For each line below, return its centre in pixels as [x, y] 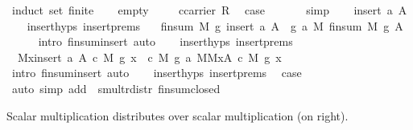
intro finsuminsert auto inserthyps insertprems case [157, 73]
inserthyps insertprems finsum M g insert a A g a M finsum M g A [215, 25]
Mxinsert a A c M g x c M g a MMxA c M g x [149, 57]
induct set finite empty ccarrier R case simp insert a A [209, 10]
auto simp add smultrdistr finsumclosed [116, 88]
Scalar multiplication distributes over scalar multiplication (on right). [178, 115]
